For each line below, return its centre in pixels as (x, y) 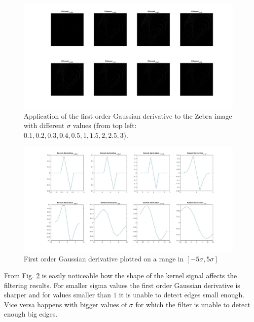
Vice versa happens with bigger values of (66, 304)
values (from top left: (105, 125)
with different (44, 125)
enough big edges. (31, 314)
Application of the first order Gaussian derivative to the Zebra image (128, 115)
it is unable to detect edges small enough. (182, 295)
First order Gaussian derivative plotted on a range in (104, 259)
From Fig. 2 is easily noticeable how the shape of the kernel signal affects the (121, 275)
